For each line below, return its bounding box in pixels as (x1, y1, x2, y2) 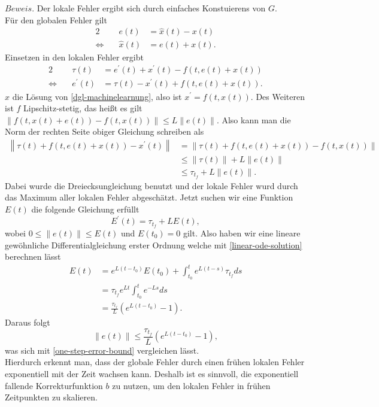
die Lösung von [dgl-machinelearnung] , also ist (12, 90, 182, 102)
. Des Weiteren (250, 90, 305, 102)
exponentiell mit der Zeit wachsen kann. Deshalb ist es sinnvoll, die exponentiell (5, 367, 299, 379)
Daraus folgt (5, 316, 50, 329)
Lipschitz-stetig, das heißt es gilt (23, 102, 142, 114)
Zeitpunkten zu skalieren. (5, 391, 98, 403)
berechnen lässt (5, 250, 61, 263)
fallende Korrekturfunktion (5, 379, 103, 391)
